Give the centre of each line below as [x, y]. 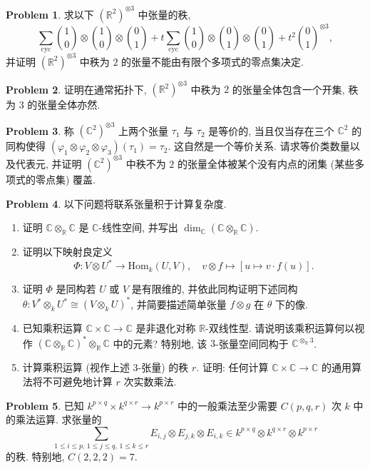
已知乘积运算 [52, 328]
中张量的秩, [164, 14]
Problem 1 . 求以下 [50, 14]
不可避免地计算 [77, 382]
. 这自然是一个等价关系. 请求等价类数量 [259, 146]
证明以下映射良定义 [67, 252]
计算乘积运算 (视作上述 [76, 367]
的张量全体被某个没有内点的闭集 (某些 [266, 163]
